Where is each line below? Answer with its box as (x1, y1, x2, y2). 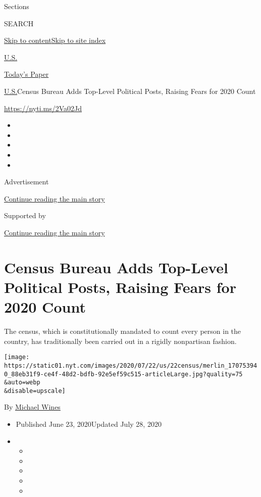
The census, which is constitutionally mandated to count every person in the (4, 326, 241, 336)
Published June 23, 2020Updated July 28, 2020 (16, 419, 162, 429)
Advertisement (4, 176, 49, 187)
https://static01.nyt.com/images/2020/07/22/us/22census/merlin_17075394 (4, 362, 257, 369)
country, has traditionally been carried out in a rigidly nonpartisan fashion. (4, 335, 237, 346)
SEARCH (4, 18, 34, 28)
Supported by (4, 210, 46, 221)
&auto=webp (4, 379, 40, 386)
